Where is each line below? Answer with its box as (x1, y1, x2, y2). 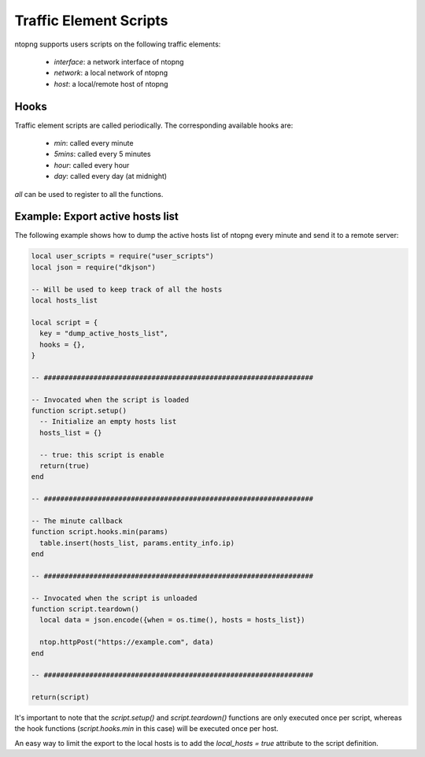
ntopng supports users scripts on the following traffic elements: (14, 39, 221, 49)
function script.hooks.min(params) (31, 528, 168, 536)
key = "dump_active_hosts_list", (39, 329, 168, 338)
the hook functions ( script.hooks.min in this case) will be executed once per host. (14, 724, 279, 733)
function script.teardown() (31, 604, 139, 614)
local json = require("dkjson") (31, 262, 157, 272)
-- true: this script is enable (39, 450, 164, 459)
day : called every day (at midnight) (54, 172, 168, 181)
